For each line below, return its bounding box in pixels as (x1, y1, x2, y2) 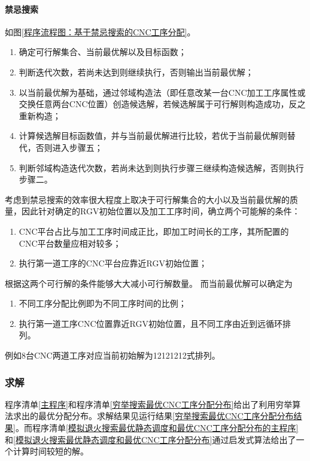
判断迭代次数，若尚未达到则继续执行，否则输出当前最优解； (19, 65, 254, 78)
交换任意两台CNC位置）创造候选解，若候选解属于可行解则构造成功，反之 (19, 98, 306, 110)
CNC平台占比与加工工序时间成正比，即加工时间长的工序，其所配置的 (19, 225, 289, 237)
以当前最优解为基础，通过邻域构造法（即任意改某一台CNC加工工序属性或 (19, 86, 306, 98)
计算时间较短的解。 (13, 445, 89, 457)
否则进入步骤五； (35, 141, 103, 153)
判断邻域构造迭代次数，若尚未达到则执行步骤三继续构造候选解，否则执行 (19, 161, 304, 174)
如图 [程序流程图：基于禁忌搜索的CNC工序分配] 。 (5, 25, 196, 38)
